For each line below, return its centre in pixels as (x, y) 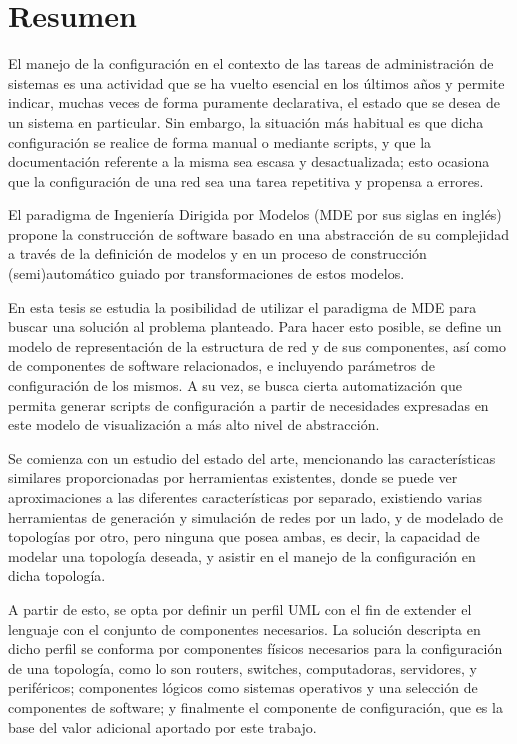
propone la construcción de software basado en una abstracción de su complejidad (259, 233)
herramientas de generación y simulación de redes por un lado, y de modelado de (256, 516)
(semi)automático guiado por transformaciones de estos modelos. (206, 273)
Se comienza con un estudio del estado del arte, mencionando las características (252, 457)
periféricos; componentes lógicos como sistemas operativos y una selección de (243, 687)
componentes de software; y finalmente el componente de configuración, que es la (255, 706)
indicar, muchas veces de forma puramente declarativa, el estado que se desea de (254, 102)
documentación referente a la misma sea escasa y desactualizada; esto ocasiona (249, 161)
